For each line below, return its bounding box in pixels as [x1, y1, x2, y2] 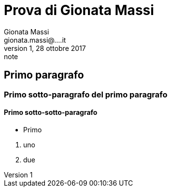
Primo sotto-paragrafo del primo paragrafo [4, 89, 168, 99]
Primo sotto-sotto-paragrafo [4, 108, 98, 117]
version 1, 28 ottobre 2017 [4, 44, 86, 52]
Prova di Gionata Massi [4, 2, 154, 18]
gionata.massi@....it [4, 35, 66, 44]
